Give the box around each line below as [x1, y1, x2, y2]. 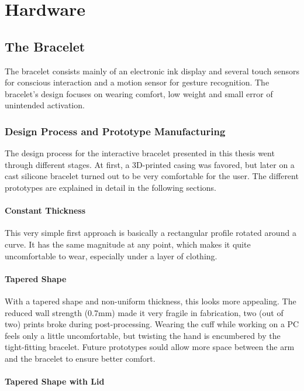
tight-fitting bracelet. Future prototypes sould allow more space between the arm [5, 341, 295, 353]
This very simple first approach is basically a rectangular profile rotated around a [5, 227, 296, 239]
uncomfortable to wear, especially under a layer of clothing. [5, 249, 217, 262]
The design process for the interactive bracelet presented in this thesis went [5, 147, 275, 159]
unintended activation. [5, 99, 85, 111]
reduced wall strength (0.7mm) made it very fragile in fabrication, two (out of [5, 306, 284, 318]
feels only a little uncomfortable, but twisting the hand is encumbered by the [5, 329, 281, 341]
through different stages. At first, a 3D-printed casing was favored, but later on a [5, 158, 295, 170]
